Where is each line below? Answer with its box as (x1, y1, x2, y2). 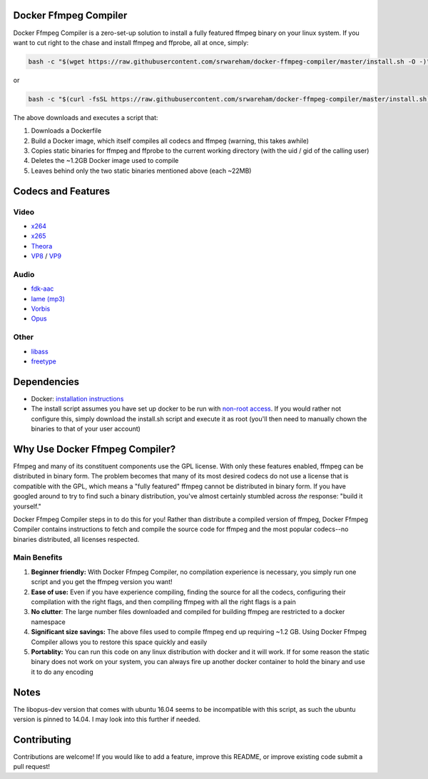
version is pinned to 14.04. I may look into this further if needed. (13, 715, 201, 724)
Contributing (13, 733, 71, 745)
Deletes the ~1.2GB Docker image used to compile (31, 156, 179, 165)
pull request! (13, 763, 50, 771)
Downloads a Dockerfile (31, 126, 102, 135)
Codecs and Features (13, 185, 111, 197)
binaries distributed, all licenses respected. (13, 535, 140, 543)
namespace (31, 618, 66, 626)
